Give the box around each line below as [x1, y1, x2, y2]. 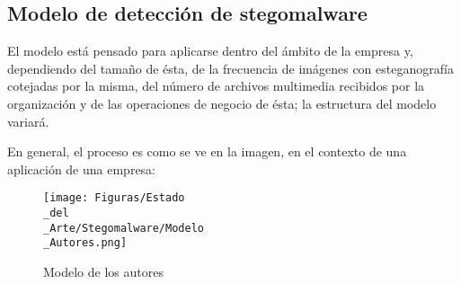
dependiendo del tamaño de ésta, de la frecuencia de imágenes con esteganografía [7, 58, 454, 77]
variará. [7, 111, 49, 130]
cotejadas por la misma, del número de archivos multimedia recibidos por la [7, 76, 425, 95]
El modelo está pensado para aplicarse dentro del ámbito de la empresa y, [7, 41, 413, 60]
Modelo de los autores [43, 262, 164, 280]
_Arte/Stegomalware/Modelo [43, 221, 204, 235]
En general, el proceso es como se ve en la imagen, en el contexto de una [7, 142, 407, 161]
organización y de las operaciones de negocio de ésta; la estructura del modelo [7, 93, 437, 112]
